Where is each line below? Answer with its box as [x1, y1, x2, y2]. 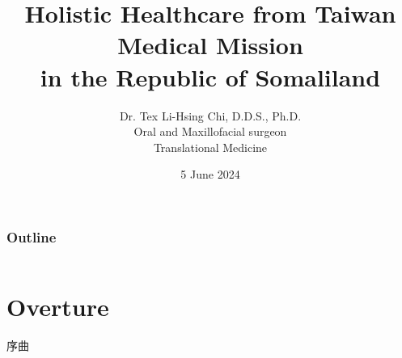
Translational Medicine [153, 138, 268, 155]
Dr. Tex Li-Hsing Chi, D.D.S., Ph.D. [119, 107, 302, 124]
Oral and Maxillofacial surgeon [133, 123, 287, 140]
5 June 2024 [180, 166, 240, 183]
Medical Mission [117, 28, 303, 61]
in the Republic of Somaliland [40, 60, 381, 93]
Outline [6, 226, 57, 246]
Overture [6, 290, 109, 323]
